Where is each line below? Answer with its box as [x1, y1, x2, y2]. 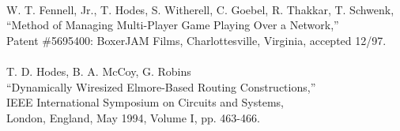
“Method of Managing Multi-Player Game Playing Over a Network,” [6, 17, 339, 33]
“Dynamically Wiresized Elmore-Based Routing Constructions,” [6, 78, 316, 95]
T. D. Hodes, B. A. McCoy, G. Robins [6, 62, 191, 79]
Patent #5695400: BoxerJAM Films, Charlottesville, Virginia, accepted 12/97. [6, 32, 387, 48]
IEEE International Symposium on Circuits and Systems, [6, 94, 285, 110]
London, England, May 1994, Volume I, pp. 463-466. [6, 109, 260, 125]
